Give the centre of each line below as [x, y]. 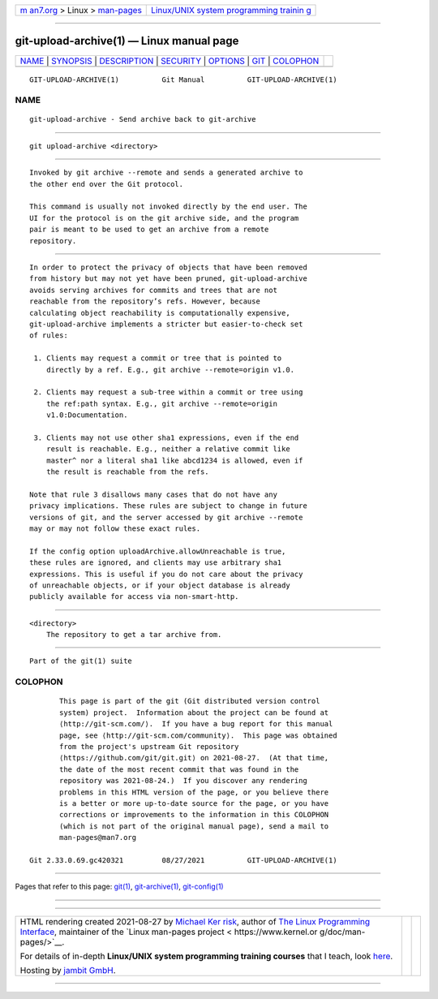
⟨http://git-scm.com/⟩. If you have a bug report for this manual [196, 724]
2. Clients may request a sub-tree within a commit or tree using [168, 392]
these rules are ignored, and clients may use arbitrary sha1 [156, 563]
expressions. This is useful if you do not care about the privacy [166, 574]
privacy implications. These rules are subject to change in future [168, 506]
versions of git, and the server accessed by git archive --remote [166, 517]
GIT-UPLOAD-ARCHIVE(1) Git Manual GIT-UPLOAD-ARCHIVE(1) [183, 80]
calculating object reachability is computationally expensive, [160, 313]
